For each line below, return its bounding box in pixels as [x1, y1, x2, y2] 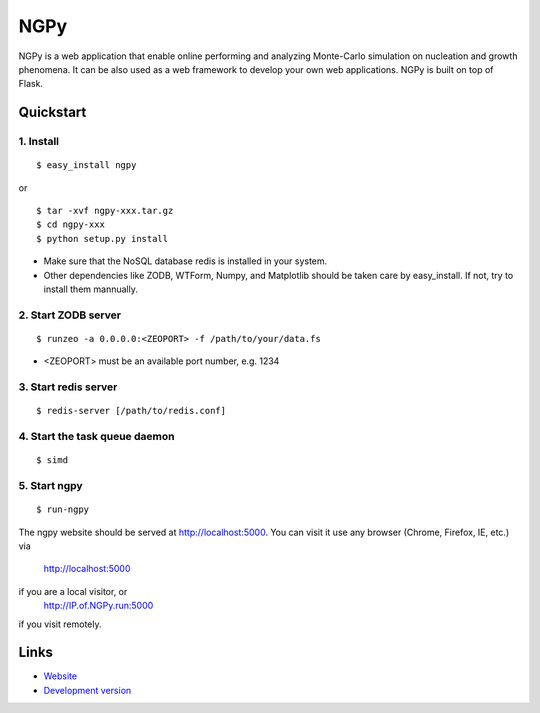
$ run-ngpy [36, 504, 90, 515]
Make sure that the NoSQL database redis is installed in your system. [43, 255, 328, 267]
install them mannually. [43, 283, 139, 295]
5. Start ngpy [18, 479, 84, 493]
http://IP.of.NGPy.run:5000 [43, 600, 154, 612]
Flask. [18, 78, 44, 90]
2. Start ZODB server [18, 308, 122, 322]
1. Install [18, 135, 60, 149]
